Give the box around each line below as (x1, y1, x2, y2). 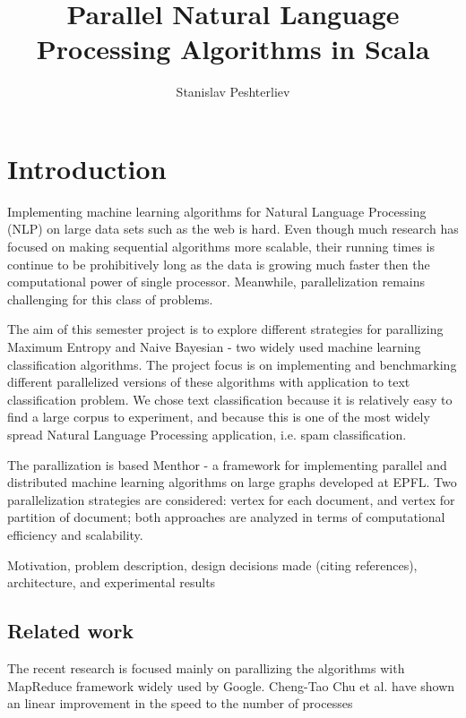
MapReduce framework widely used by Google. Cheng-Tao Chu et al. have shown (7, 676, 455, 695)
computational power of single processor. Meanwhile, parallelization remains (7, 272, 426, 291)
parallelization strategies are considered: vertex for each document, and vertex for (7, 490, 455, 509)
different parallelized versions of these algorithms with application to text (7, 372, 410, 391)
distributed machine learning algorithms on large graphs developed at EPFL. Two (7, 473, 457, 491)
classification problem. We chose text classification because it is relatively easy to (7, 389, 453, 408)
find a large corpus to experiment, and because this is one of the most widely (7, 407, 430, 426)
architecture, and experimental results (7, 573, 216, 592)
